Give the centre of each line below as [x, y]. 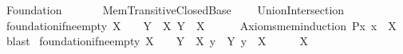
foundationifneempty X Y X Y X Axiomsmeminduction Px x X [201, 25]
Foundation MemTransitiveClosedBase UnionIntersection [175, 10]
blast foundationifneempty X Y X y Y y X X [157, 41]
